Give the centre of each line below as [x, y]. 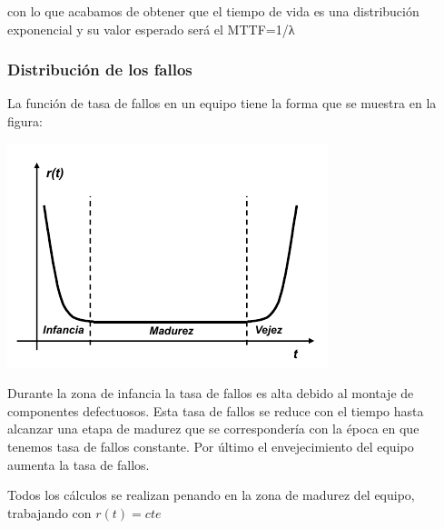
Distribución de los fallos [100, 70]
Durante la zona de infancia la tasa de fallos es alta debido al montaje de [211, 393]
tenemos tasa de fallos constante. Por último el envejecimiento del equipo [211, 446]
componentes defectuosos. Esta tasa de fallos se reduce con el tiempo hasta [216, 410]
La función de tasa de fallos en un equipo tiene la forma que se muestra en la [222, 103]
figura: [25, 121]
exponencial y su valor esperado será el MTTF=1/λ [151, 29]
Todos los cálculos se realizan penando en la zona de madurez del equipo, [211, 495]
